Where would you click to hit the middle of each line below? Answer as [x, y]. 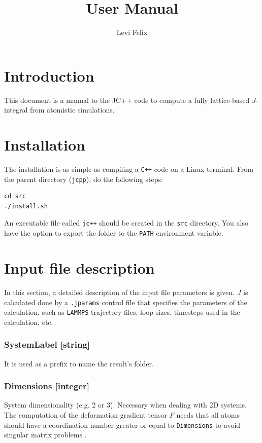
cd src [15, 196]
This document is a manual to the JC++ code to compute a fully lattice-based [127, 100]
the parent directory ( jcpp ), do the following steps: [84, 179]
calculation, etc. [29, 322]
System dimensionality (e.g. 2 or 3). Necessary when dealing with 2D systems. [125, 405]
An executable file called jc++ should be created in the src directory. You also [126, 223]
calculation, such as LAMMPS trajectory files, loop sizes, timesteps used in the [122, 312]
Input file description [79, 267]
